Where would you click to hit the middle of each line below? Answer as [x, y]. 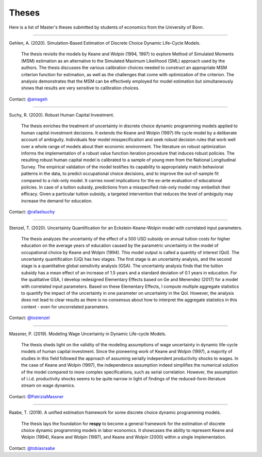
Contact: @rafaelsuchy [32, 212]
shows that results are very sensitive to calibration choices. [80, 88]
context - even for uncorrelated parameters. [65, 306]
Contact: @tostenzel [29, 318]
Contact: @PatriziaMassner [36, 396]
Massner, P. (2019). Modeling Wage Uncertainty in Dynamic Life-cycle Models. [88, 334]
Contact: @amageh [28, 99]
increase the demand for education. [57, 201]
